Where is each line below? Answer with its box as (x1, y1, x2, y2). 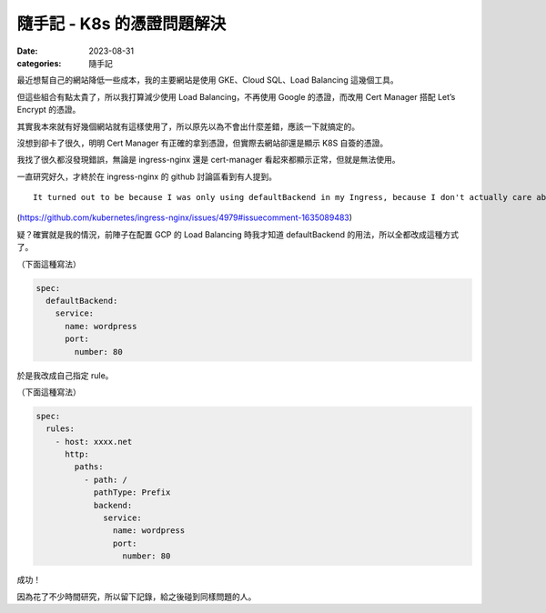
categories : (16, 57, 62, 68)
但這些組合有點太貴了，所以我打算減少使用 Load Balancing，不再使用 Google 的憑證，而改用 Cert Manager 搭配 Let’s (16, 91, 456, 102)
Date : (16, 45, 38, 56)
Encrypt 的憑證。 (16, 105, 81, 116)
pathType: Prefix (93, 487, 171, 497)
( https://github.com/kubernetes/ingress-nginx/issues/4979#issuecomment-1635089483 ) (16, 212, 353, 223)
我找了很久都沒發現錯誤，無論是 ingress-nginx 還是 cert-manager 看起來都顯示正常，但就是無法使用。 (16, 155, 400, 166)
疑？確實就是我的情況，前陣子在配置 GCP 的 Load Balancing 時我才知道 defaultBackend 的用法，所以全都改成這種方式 (16, 228, 460, 240)
